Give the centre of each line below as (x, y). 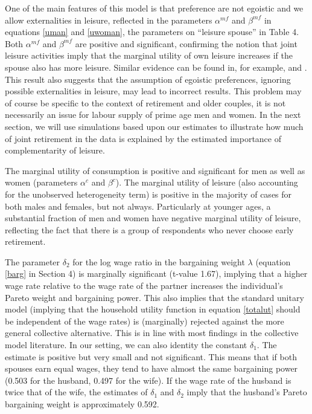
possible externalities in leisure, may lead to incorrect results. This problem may (153, 91)
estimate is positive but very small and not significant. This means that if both (151, 356)
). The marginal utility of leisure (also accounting (207, 182)
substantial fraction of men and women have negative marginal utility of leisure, (153, 218)
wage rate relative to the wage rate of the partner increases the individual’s (144, 286)
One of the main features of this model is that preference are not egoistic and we (154, 8)
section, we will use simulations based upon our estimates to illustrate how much (154, 126)
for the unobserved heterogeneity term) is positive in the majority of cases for (148, 194)
